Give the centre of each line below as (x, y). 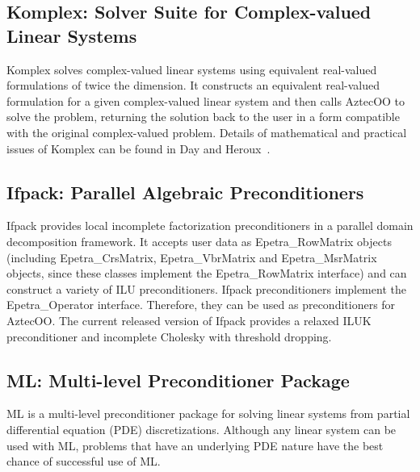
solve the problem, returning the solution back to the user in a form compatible (203, 117)
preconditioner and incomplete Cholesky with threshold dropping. (169, 336)
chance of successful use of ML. (84, 461)
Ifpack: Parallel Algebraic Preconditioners (185, 192)
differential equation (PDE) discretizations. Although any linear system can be (202, 429)
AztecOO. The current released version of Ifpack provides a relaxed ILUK (189, 320)
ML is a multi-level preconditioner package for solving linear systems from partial (208, 414)
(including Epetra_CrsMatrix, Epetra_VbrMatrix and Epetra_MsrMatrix (192, 257)
